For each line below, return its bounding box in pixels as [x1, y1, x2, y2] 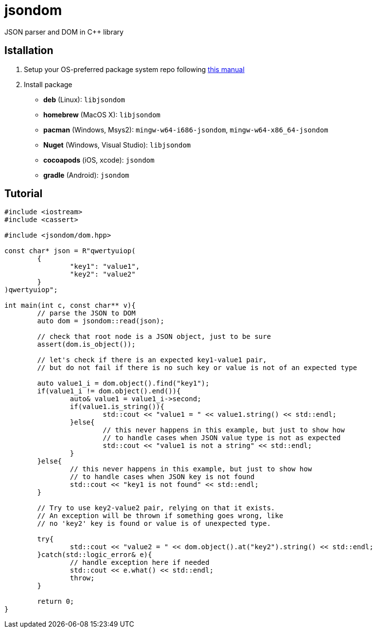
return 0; [37, 597, 74, 606]
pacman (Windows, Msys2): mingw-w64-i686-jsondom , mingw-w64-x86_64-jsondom [43, 125, 328, 134]
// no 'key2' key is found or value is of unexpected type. [37, 520, 271, 528]
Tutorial [4, 187, 43, 200]
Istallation [4, 44, 54, 57]
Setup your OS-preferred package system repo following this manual [24, 65, 245, 74]
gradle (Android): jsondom [43, 170, 129, 179]
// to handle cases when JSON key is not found [70, 473, 255, 481]
